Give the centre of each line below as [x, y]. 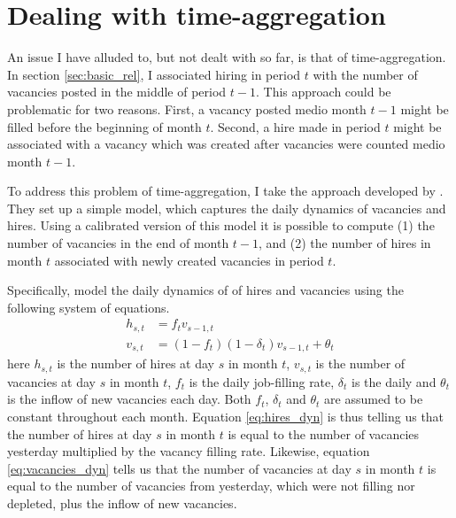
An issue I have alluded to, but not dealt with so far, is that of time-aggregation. [227, 57]
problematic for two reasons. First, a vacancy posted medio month [187, 108]
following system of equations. [89, 307]
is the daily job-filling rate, [262, 381]
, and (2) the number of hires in [345, 243]
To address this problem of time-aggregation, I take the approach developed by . [225, 191]
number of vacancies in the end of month [118, 243]
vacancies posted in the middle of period [117, 92]
